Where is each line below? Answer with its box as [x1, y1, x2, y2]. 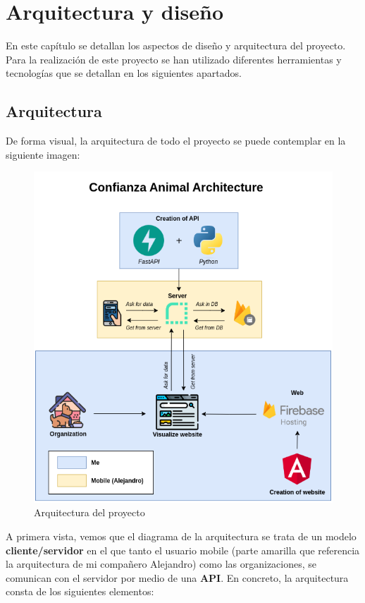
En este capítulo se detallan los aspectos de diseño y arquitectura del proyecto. [6, 38, 346, 53]
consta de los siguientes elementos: [6, 584, 154, 599]
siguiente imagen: [6, 147, 80, 162]
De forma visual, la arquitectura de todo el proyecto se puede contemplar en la [6, 133, 346, 148]
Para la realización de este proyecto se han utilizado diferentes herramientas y [6, 51, 342, 66]
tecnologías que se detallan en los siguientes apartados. [6, 66, 242, 80]
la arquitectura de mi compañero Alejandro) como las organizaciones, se [6, 556, 317, 571]
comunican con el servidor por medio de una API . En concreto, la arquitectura [6, 570, 349, 585]
